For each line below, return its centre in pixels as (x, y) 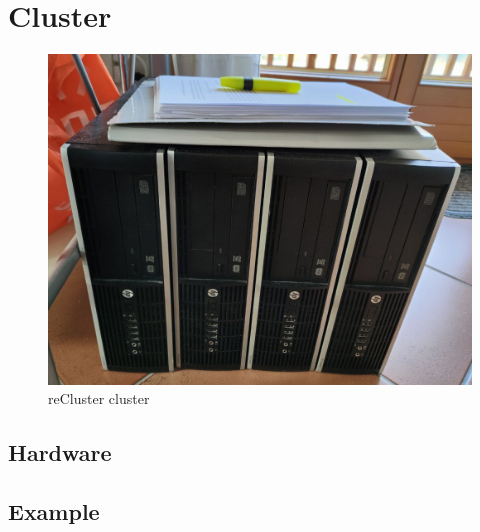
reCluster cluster (99, 398)
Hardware (60, 452)
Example (54, 510)
